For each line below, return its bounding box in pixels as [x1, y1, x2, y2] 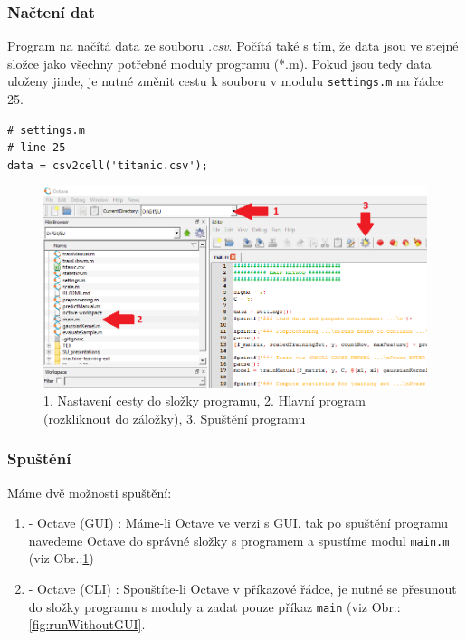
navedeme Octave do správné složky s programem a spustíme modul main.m [28, 530, 450, 549]
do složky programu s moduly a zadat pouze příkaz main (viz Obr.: [28, 597, 401, 616]
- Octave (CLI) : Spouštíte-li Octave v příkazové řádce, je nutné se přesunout [28, 578, 457, 597]
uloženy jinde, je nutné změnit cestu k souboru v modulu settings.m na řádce [7, 72, 444, 91]
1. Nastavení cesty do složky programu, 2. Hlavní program [43, 391, 366, 410]
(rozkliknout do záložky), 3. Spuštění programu [43, 408, 306, 427]
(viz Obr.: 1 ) [28, 549, 94, 568]
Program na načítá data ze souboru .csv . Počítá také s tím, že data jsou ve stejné [7, 36, 459, 55]
